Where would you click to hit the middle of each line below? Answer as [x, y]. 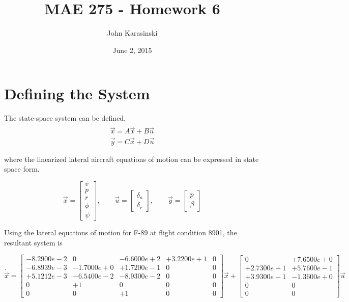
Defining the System [77, 93]
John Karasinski [132, 33]
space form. [22, 169]
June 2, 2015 [132, 50]
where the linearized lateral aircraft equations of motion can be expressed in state [132, 159]
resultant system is [33, 242]
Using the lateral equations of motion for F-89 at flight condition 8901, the [121, 232]
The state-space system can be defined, [65, 118]
